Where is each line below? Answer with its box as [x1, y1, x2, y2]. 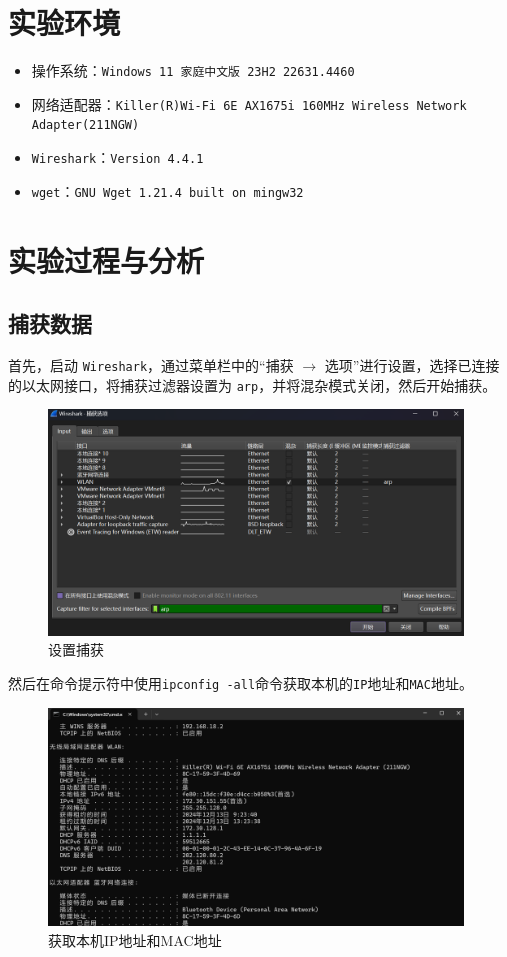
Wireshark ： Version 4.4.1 [31, 147, 204, 168]
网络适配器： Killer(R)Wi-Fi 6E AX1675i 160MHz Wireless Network [31, 93, 467, 114]
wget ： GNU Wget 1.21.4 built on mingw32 [31, 180, 304, 201]
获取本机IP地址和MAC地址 [48, 929, 222, 950]
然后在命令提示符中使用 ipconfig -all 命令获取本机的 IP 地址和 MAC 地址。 [8, 673, 473, 694]
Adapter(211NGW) [31, 118, 140, 133]
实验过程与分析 [8, 239, 205, 280]
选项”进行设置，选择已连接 [324, 354, 500, 375]
